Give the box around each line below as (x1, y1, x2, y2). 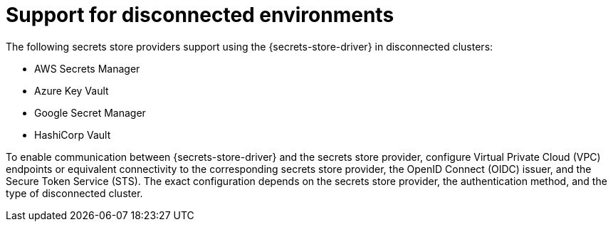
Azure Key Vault (34, 84, 109, 97)
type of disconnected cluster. (6, 186, 143, 199)
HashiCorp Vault (34, 128, 111, 141)
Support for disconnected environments (6, 3, 394, 27)
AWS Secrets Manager (34, 62, 140, 75)
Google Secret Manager (34, 106, 146, 119)
